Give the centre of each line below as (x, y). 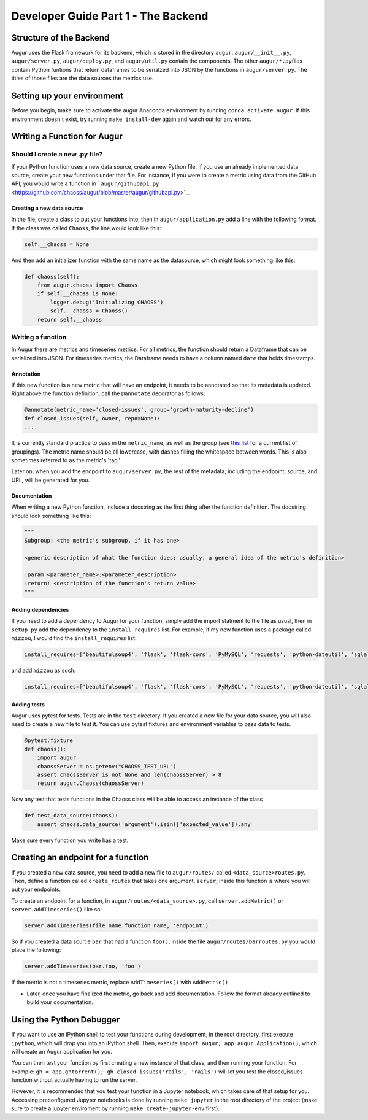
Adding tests (28, 704)
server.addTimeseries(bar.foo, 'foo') (82, 966)
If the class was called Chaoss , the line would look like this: (86, 228)
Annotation (26, 374)
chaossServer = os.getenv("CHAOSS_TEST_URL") (107, 766)
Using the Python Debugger (66, 1020)
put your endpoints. (36, 889)
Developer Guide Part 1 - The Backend (110, 16)
